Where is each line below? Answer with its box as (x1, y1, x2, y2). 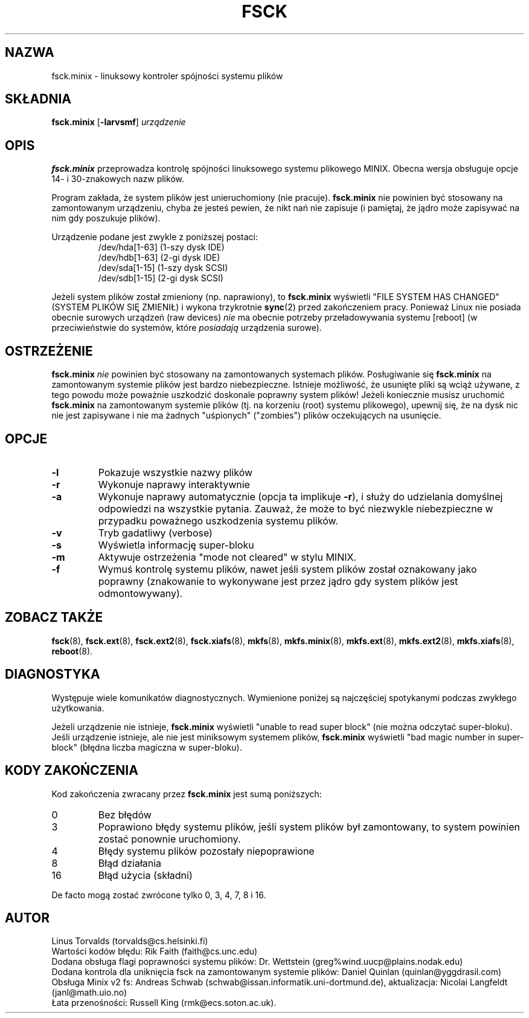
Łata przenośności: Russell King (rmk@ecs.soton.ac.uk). (51, 997, 277, 1008)
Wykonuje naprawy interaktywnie (98, 478, 250, 491)
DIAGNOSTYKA (5, 667, 100, 682)
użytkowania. (51, 702, 104, 713)
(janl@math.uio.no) (51, 987, 127, 998)
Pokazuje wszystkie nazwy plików (98, 466, 253, 478)
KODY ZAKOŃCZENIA (5, 763, 138, 778)
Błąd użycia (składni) (98, 869, 193, 881)
